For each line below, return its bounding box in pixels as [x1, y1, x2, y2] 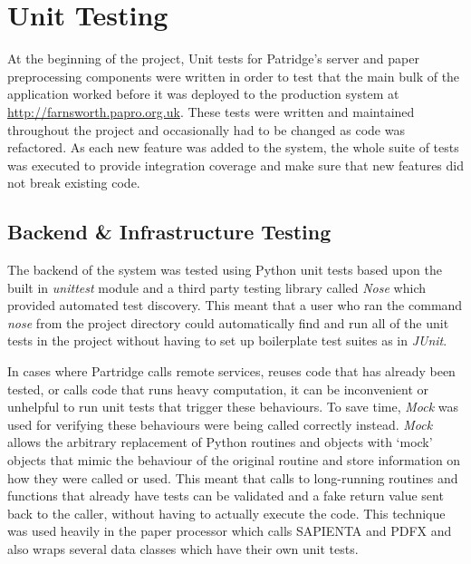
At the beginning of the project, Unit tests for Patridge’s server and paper [7, 49, 419, 68]
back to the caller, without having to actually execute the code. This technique [7, 503, 446, 522]
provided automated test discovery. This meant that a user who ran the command [7, 296, 463, 315]
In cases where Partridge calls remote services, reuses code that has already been [7, 362, 456, 381]
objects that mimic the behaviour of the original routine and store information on [7, 451, 461, 470]
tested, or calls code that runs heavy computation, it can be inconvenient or [7, 379, 429, 398]
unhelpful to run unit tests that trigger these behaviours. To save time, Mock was [7, 397, 459, 416]
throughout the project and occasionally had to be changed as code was [7, 120, 405, 139]
